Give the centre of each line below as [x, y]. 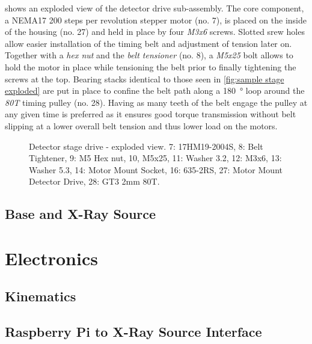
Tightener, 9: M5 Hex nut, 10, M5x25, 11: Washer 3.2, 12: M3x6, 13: [155, 158]
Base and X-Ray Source [81, 214]
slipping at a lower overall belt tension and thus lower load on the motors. [141, 125]
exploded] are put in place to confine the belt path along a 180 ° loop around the [155, 91]
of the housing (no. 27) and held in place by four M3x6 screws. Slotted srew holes [155, 32]
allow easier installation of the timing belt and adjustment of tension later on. [148, 43]
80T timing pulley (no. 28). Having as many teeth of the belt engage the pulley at [156, 102]
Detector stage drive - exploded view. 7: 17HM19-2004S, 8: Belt [146, 146]
